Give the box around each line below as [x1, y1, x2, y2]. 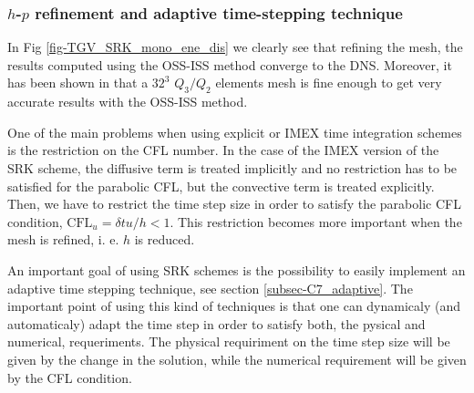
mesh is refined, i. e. [7, 230, 119, 249]
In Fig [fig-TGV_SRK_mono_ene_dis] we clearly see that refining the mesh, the [7, 37, 463, 57]
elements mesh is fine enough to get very [215, 73, 442, 92]
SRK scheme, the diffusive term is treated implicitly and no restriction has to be [7, 158, 458, 177]
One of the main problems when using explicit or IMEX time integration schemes [7, 122, 462, 141]
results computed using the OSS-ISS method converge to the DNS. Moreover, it [7, 55, 452, 74]
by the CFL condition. [7, 367, 132, 387]
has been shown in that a [7, 73, 149, 92]
